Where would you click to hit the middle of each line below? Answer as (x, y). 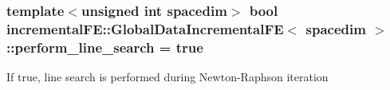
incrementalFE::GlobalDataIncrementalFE (145, 28)
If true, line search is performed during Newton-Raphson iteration (167, 77)
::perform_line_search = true (105, 47)
